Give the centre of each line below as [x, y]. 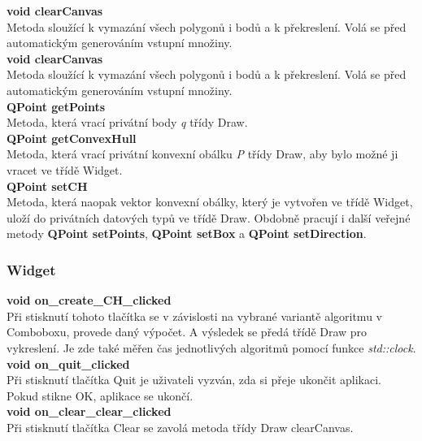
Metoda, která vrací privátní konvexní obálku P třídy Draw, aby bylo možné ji [202, 154]
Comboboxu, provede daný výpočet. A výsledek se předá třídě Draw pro [187, 332]
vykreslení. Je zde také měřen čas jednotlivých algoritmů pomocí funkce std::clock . [211, 347]
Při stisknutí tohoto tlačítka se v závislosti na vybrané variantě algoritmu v [194, 316]
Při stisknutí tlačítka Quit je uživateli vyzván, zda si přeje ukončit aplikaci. [194, 380]
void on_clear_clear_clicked [89, 411]
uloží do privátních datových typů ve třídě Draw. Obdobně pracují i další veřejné [209, 217]
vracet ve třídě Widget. [65, 169]
